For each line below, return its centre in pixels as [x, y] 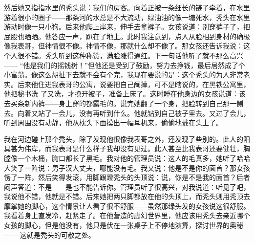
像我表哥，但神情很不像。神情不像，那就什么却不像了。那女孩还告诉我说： [124, 46]
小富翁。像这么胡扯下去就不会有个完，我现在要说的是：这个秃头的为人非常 [124, 75]
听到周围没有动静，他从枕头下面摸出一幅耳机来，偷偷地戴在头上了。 [113, 122]
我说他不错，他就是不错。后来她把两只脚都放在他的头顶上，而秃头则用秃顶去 [127, 196]
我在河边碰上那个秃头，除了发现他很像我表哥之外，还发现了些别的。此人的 [124, 139]
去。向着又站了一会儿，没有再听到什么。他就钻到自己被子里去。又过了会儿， [127, 113]
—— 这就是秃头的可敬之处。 [50, 234]
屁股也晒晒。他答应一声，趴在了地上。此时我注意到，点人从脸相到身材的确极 [127, 36]
